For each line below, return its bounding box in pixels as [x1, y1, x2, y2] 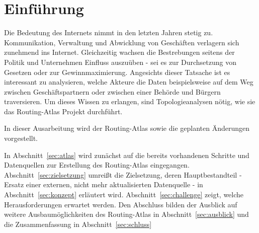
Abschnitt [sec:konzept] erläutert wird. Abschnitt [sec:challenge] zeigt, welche [4, 189, 244, 200]
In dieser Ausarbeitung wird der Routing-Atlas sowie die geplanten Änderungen [4, 123, 249, 133]
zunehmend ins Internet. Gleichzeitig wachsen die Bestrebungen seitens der [4, 47, 235, 57]
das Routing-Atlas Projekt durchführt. [4, 106, 123, 116]
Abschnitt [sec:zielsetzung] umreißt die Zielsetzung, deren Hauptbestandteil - [4, 169, 242, 180]
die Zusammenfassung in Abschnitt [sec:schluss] [4, 218, 152, 229]
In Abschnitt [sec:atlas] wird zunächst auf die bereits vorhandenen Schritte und [4, 149, 249, 160]
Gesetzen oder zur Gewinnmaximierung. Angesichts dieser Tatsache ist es [4, 66, 230, 77]
